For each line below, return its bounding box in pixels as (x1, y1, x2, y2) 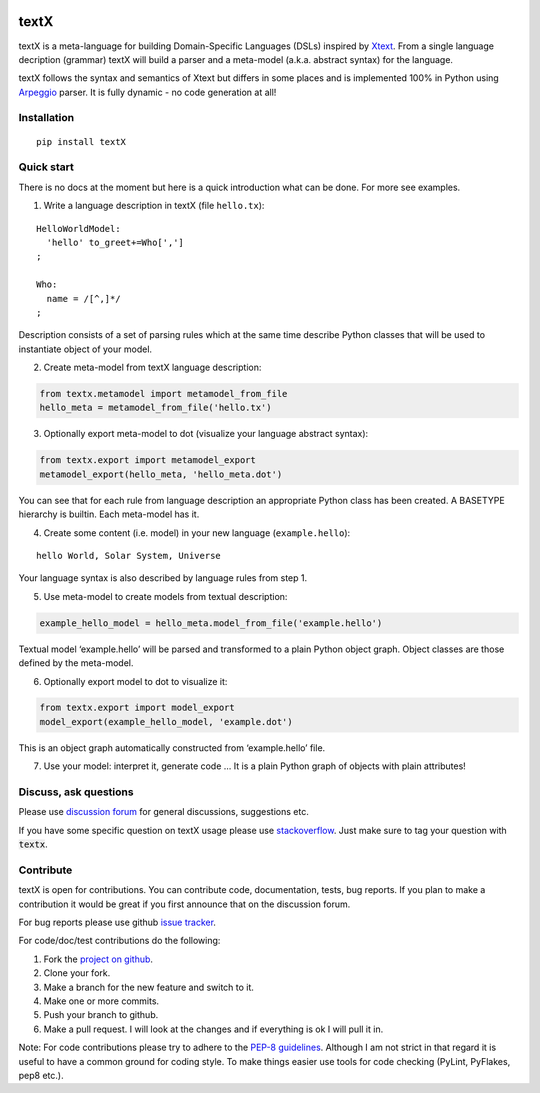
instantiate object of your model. (18, 343, 153, 355)
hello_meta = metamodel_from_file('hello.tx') (39, 402, 272, 414)
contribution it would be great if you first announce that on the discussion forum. (18, 898, 351, 910)
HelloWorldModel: (36, 223, 121, 234)
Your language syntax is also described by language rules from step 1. (18, 572, 308, 584)
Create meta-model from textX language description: (43, 361, 262, 374)
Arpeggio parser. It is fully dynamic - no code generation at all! (18, 86, 277, 98)
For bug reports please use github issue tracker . (18, 916, 217, 929)
